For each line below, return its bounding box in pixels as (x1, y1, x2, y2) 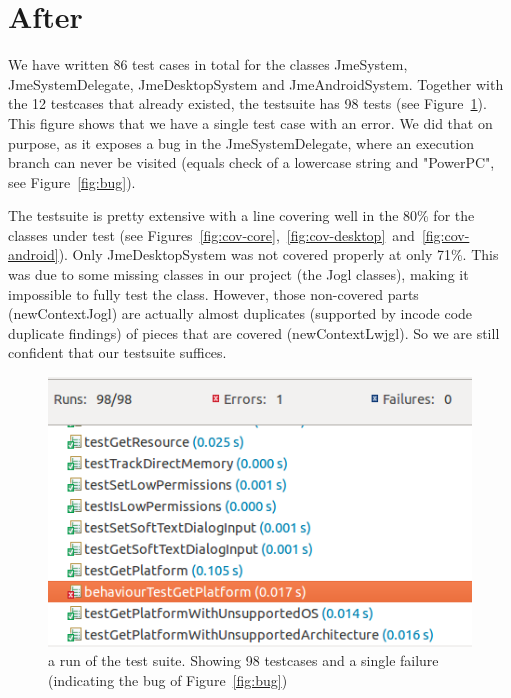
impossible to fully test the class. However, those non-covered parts (8, 283, 419, 304)
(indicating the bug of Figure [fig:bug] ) (48, 669, 288, 690)
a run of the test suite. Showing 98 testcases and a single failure (48, 650, 439, 671)
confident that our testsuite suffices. (8, 342, 227, 363)
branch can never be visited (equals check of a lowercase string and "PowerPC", (8, 152, 495, 173)
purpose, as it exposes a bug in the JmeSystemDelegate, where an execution (8, 132, 474, 153)
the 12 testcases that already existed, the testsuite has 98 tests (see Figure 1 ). (8, 93, 487, 114)
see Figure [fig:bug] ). (8, 171, 136, 192)
